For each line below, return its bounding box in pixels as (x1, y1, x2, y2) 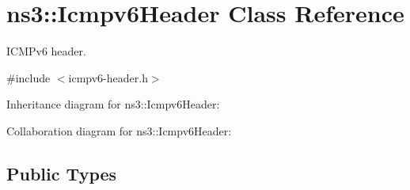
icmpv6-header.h (68, 69, 148, 85)
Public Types (6, 161, 117, 185)
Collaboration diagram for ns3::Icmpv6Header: (6, 122, 232, 139)
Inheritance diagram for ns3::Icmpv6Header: (6, 96, 220, 112)
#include (6, 69, 51, 85)
